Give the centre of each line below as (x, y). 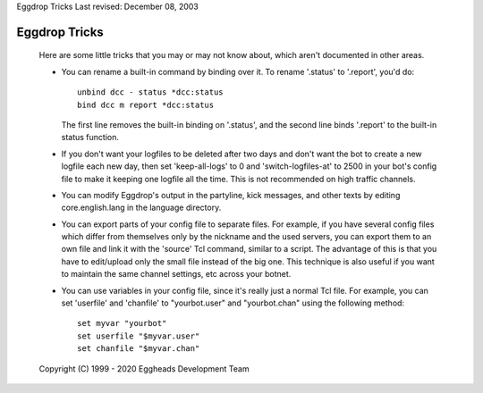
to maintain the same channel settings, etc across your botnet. (176, 274)
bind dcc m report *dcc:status (146, 105)
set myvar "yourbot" (122, 323)
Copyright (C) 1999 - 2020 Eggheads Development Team (144, 368)
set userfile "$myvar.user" (139, 336)
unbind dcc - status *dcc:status (150, 92)
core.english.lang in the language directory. (141, 208)
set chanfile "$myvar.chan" (139, 349)
